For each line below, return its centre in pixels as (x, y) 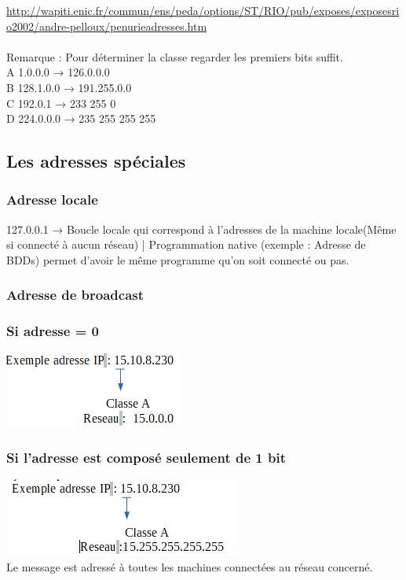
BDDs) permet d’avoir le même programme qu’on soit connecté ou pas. (178, 259)
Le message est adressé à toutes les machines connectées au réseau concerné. (190, 567)
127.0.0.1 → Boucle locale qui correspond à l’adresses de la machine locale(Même (201, 229)
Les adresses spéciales (96, 161)
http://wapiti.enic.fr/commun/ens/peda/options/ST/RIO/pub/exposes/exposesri (203, 10)
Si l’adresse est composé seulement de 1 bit (146, 458)
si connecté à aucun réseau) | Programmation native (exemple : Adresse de (186, 244)
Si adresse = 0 (53, 331)
